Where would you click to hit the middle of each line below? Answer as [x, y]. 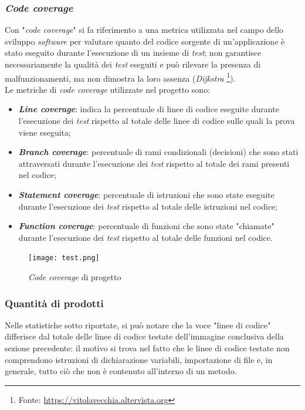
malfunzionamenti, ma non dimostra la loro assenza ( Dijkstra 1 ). [120, 77]
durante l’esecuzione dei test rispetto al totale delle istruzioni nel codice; [148, 206]
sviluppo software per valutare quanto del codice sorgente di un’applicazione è [145, 41]
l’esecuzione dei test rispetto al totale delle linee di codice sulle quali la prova [157, 121]
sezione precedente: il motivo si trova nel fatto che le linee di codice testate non [147, 348]
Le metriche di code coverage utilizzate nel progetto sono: [108, 89]
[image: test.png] [64, 258]
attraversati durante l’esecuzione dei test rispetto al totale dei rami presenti [154, 163]
